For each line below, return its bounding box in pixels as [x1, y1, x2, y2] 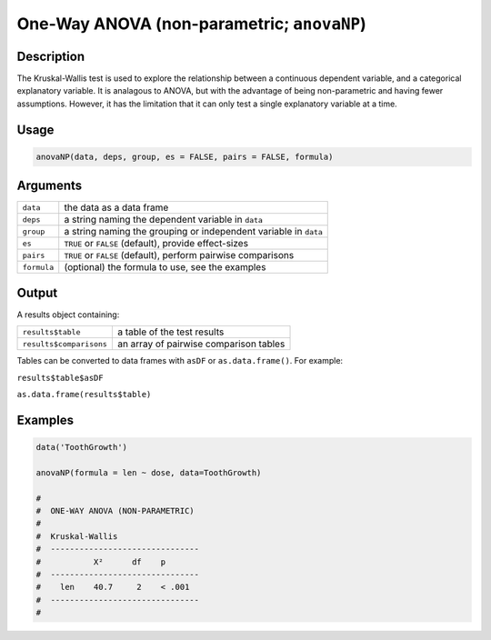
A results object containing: [16, 309, 120, 320]
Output [16, 285, 58, 300]
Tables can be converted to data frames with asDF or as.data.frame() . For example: [16, 355, 344, 366]
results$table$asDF [16, 373, 104, 383]
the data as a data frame [64, 201, 169, 214]
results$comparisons [22, 339, 108, 349]
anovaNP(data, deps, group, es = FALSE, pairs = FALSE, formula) [35, 151, 334, 162]
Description [16, 48, 85, 64]
